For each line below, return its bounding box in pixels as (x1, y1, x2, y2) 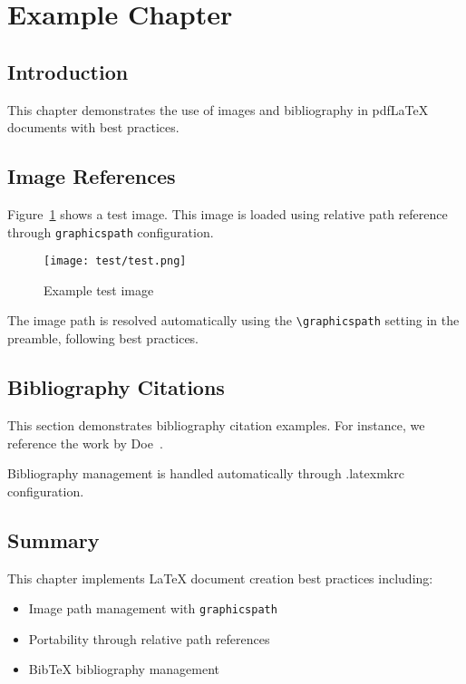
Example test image (44, 280, 154, 299)
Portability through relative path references (28, 629, 270, 648)
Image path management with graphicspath (28, 599, 277, 618)
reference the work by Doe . (7, 433, 163, 452)
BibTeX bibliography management (28, 660, 220, 679)
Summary (7, 525, 100, 554)
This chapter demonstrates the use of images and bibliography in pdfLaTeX (7, 100, 429, 119)
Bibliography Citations (7, 373, 225, 401)
